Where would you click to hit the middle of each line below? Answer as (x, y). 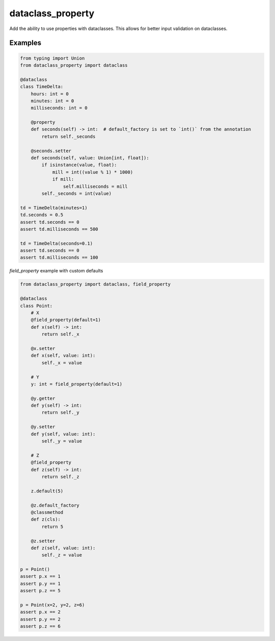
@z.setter (43, 541)
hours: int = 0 (50, 94)
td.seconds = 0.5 (42, 215)
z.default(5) (47, 491)
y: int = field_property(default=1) (76, 384)
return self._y (61, 413)
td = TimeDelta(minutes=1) (54, 208)
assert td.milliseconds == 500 (59, 229)
